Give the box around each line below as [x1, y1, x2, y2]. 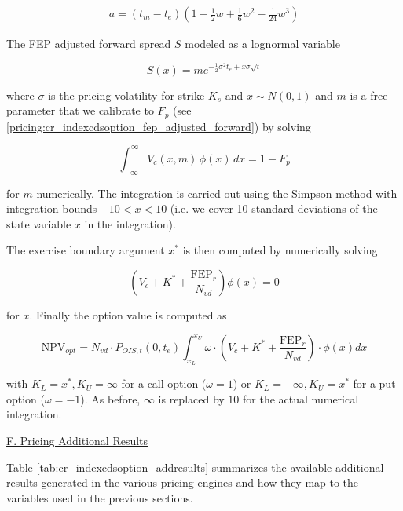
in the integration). [84, 215, 176, 232]
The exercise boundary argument [6, 242, 165, 258]
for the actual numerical [243, 390, 359, 407]
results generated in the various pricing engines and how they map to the [6, 474, 359, 491]
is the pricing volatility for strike [48, 86, 205, 103]
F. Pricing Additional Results [6, 432, 148, 448]
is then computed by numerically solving [182, 242, 378, 258]
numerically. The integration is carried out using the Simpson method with [36, 184, 398, 201]
